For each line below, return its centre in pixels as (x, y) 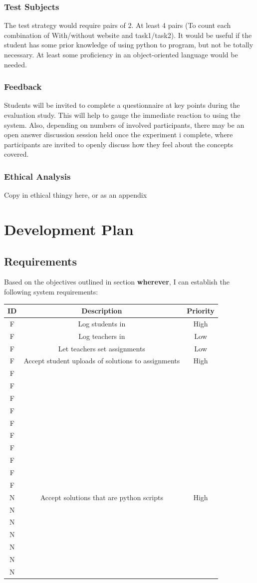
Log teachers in (102, 336)
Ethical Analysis (37, 176)
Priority (201, 311)
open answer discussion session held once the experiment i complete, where (119, 135)
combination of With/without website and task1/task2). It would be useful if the (128, 35)
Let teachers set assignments (102, 348)
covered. (16, 154)
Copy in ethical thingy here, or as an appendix (76, 195)
